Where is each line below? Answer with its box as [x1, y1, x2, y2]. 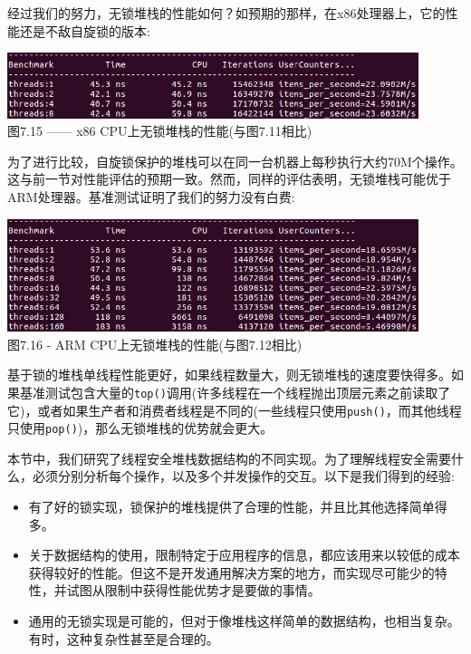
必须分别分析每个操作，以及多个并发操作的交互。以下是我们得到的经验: [32, 466, 455, 486]
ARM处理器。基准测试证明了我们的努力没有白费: [7, 187, 295, 206]
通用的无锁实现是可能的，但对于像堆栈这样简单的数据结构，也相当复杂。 [28, 611, 460, 630]
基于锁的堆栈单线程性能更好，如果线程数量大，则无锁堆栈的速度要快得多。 [7, 365, 451, 384]
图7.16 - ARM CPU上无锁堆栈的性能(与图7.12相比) [7, 334, 303, 353]
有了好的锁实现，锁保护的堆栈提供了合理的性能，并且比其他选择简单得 [28, 497, 447, 515]
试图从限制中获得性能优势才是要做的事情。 [66, 581, 321, 600]
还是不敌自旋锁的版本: [19, 21, 150, 40]
